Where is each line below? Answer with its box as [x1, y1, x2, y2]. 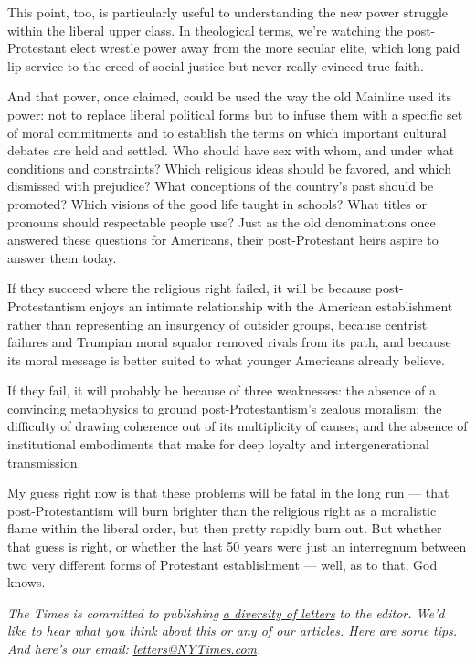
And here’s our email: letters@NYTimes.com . [7, 639, 261, 658]
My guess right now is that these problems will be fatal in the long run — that [7, 483, 450, 502]
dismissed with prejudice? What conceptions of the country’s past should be [7, 176, 434, 195]
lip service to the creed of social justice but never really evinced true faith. [7, 56, 424, 75]
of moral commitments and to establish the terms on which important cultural [7, 122, 447, 142]
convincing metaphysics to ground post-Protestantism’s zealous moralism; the [7, 398, 442, 417]
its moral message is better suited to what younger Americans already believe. [7, 350, 445, 369]
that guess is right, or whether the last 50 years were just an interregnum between [7, 537, 467, 556]
